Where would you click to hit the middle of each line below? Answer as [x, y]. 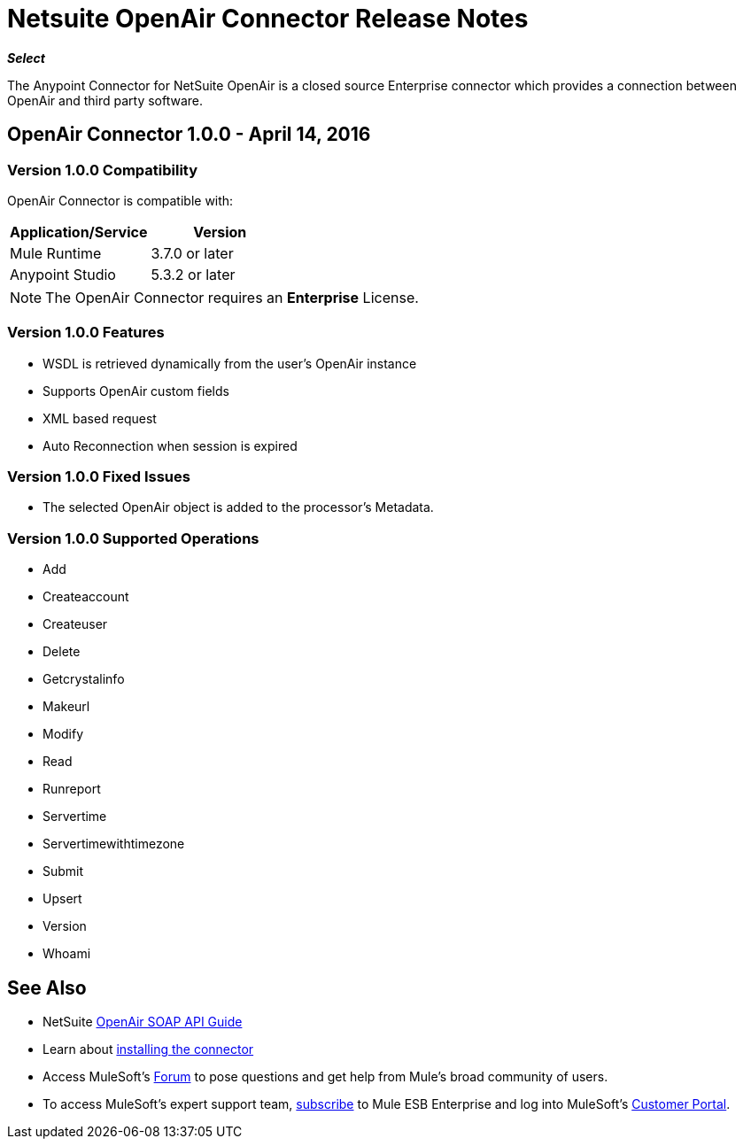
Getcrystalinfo [84, 679]
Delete [62, 652]
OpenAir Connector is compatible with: [120, 200]
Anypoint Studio [63, 274]
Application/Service [79, 232]
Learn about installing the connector [148, 1049]
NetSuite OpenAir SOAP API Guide [143, 1022]
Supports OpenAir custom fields [136, 391]
